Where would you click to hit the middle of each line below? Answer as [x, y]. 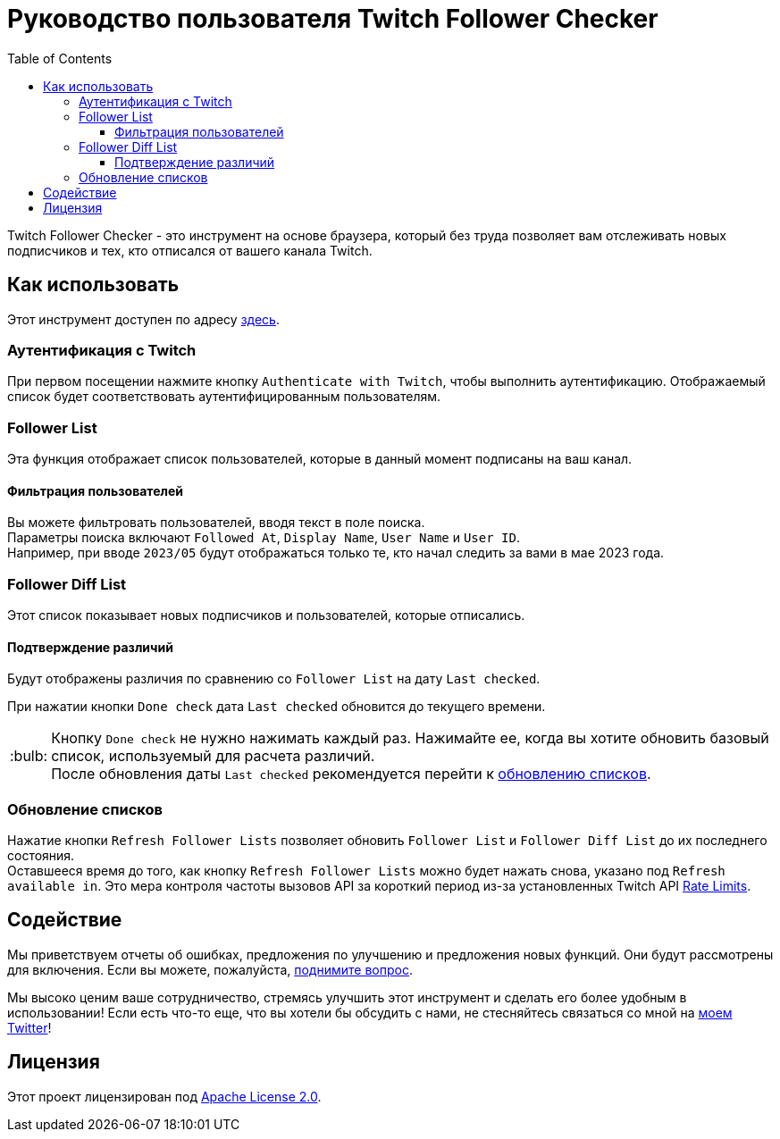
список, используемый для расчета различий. [213, 756]
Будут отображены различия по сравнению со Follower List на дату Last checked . [274, 679]
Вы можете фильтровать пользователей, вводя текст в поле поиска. [216, 523]
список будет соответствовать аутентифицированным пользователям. [224, 397]
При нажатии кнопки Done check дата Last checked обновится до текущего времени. [277, 707]
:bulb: [29, 756]
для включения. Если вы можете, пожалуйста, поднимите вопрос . [210, 969]
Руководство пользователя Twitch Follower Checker [333, 19]
